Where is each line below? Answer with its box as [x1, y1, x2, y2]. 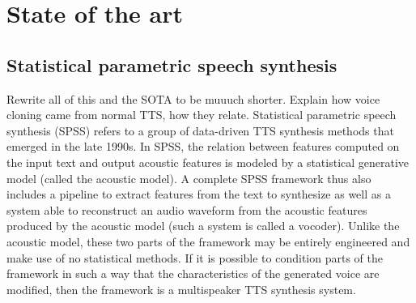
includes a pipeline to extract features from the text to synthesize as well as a [6, 186, 391, 203]
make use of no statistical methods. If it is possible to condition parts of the [6, 249, 383, 266]
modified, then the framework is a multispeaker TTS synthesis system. [6, 280, 356, 297]
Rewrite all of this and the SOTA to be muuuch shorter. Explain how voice [6, 90, 380, 107]
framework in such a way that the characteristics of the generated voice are [6, 265, 380, 282]
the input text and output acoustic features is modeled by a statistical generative [6, 153, 410, 170]
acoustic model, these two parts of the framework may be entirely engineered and [6, 233, 410, 250]
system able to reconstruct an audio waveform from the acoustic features [6, 201, 367, 218]
